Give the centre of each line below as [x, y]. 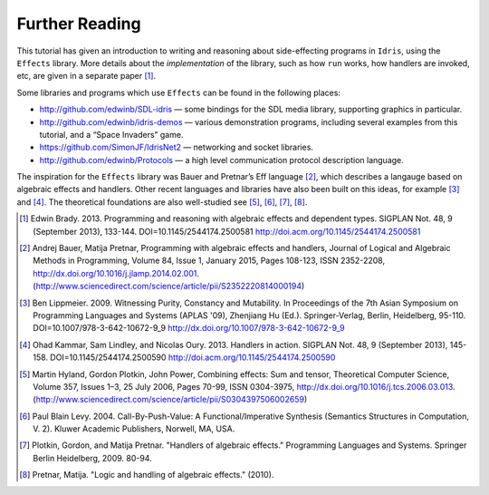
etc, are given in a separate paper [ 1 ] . [86, 76]
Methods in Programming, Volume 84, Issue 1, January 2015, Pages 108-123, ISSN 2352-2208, [209, 261]
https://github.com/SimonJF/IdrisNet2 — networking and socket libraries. [177, 147]
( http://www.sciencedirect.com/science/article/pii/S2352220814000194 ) [169, 286]
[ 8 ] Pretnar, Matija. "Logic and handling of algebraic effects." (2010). [147, 475]
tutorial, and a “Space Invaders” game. [111, 134]
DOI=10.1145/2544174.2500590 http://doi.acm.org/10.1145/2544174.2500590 [193, 357]
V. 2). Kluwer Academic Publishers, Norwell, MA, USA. [134, 429]
